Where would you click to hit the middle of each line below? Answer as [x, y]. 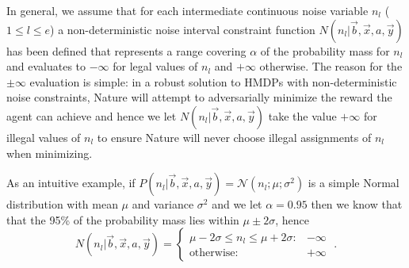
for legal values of [155, 66]
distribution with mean [62, 204]
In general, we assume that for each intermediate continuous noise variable [187, 10]
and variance [163, 204]
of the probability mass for [325, 50]
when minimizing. [50, 153]
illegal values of [44, 137]
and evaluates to [46, 66]
